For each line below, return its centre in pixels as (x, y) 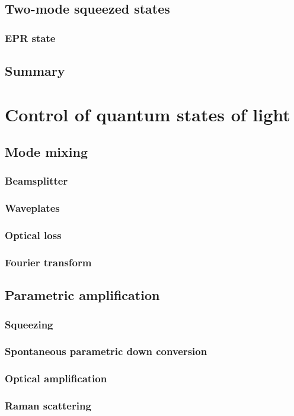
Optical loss (33, 235)
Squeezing (29, 324)
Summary (35, 71)
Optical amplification (56, 378)
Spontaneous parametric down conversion (106, 351)
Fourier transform (48, 262)
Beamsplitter (36, 181)
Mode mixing (46, 152)
